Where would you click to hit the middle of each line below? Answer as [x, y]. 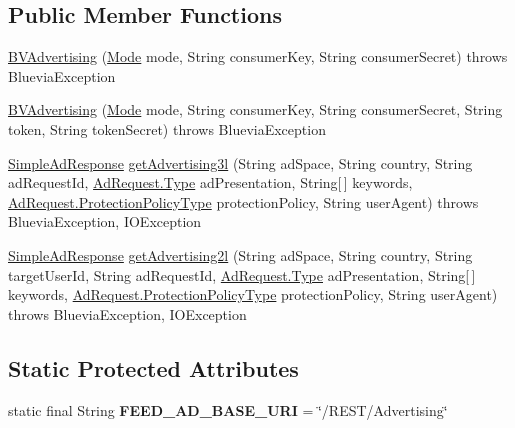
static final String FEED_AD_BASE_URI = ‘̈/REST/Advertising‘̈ [228, 409]
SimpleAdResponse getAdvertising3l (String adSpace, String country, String [240, 162]
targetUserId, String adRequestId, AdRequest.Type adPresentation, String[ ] [242, 274]
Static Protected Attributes [153, 367]
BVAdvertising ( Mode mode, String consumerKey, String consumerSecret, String [255, 109]
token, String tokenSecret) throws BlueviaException [167, 128]
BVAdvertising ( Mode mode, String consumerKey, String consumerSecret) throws [258, 56]
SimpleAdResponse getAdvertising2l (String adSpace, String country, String [240, 254]
